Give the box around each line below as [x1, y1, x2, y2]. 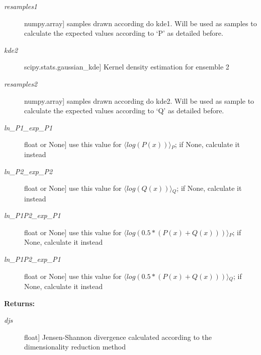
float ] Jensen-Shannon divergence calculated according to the [24, 331, 212, 342]
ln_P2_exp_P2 [4, 166, 53, 176]
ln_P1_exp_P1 [4, 122, 53, 132]
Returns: [4, 298, 35, 308]
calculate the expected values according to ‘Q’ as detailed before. [24, 105, 224, 116]
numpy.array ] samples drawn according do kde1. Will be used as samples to [24, 18, 257, 28]
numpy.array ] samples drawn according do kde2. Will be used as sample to [24, 95, 254, 106]
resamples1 [4, 1, 38, 11]
